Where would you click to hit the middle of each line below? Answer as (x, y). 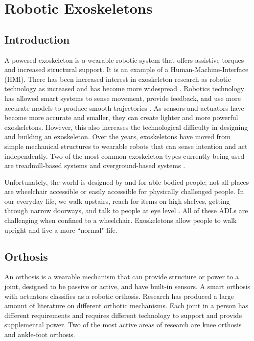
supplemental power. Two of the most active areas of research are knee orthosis (123, 325)
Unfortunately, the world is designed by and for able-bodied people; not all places (127, 182)
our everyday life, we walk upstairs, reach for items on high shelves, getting (117, 201)
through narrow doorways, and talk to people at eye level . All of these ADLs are (126, 210)
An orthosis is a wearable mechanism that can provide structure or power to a (122, 277)
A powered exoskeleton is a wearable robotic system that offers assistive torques (124, 60)
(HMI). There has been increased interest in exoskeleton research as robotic (118, 79)
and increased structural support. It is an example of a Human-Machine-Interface (127, 69)
